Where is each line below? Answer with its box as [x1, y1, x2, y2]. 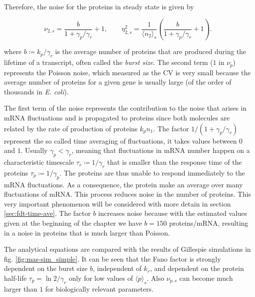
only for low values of [68, 272, 133, 283]
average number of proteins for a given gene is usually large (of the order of [4, 77, 232, 87]
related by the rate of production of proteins [4, 123, 138, 133]
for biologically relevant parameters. [45, 283, 154, 294]
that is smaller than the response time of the [107, 157, 242, 167]
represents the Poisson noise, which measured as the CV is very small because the [4, 67, 251, 77]
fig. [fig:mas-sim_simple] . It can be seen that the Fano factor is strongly [4, 253, 221, 264]
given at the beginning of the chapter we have [4, 218, 142, 228]
